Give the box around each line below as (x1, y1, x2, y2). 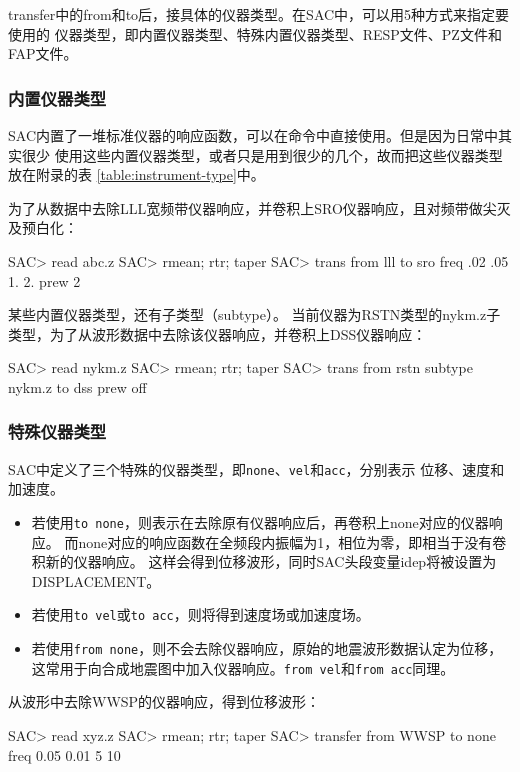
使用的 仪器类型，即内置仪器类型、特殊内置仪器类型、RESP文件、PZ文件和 (8, 23, 502, 44)
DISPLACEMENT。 (31, 570, 161, 591)
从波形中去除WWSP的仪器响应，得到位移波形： (8, 691, 321, 712)
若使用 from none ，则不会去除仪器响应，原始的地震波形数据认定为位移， (31, 638, 503, 659)
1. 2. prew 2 (8, 270, 81, 291)
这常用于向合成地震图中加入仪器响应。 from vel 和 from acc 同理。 (31, 657, 455, 678)
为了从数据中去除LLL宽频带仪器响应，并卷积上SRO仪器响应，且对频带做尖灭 (8, 197, 511, 218)
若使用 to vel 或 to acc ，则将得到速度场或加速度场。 (31, 604, 370, 625)
